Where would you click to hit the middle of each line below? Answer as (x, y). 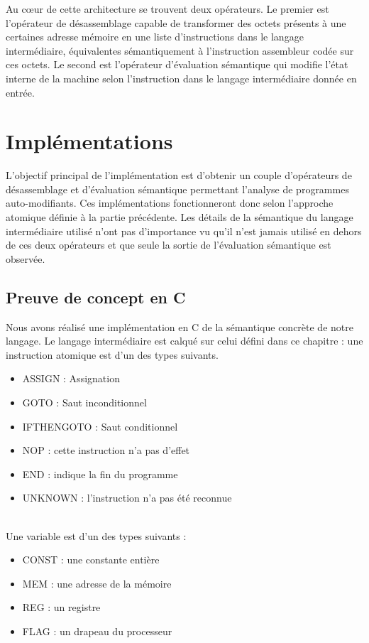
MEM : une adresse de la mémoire (97, 583)
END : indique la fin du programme (100, 474)
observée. (26, 258)
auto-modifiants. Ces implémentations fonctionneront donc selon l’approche (170, 203)
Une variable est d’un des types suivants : (96, 535)
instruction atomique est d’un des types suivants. (112, 354)
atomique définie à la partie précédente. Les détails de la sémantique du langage (180, 217)
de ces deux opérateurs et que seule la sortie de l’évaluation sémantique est (169, 245)
